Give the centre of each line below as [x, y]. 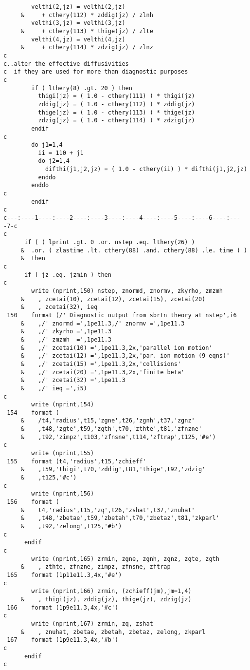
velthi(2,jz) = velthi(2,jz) [78, 7]
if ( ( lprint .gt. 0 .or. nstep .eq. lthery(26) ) [109, 242]
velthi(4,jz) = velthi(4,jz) [78, 39]
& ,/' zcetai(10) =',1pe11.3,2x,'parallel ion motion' [116, 348]
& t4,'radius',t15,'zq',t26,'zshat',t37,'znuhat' [108, 510]
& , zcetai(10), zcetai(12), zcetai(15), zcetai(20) [113, 299]
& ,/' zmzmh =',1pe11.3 [66, 339]
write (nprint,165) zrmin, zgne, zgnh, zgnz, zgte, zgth [125, 559]
